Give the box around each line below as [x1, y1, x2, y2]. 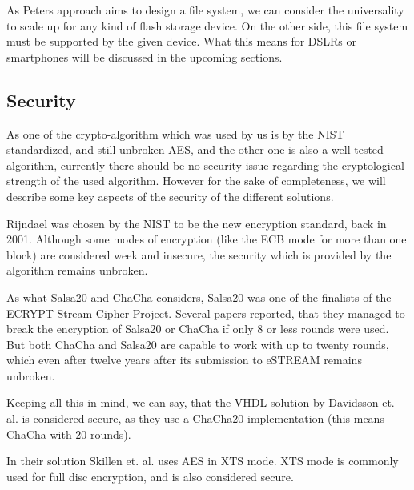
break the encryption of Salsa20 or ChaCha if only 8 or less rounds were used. [6, 320, 389, 337]
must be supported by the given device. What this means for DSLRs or [6, 33, 357, 50]
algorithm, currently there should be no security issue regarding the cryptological [6, 156, 404, 173]
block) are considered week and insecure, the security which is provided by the [6, 246, 392, 263]
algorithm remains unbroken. [6, 262, 148, 279]
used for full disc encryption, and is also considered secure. [6, 468, 294, 484]
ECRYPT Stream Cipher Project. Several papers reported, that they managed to [6, 304, 405, 321]
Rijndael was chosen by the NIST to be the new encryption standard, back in [6, 215, 387, 231]
